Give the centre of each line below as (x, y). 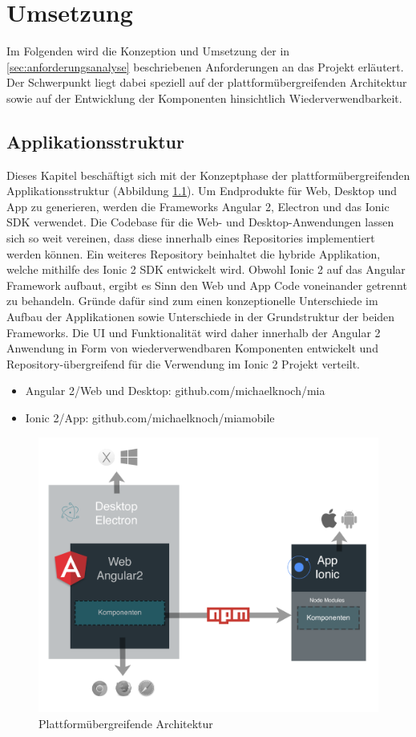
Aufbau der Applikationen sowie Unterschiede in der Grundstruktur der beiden (201, 317)
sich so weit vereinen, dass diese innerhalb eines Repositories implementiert (191, 238)
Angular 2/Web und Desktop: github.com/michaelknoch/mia (175, 391)
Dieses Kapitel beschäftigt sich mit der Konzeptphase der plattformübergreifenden (208, 175)
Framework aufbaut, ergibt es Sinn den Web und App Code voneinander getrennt (207, 285)
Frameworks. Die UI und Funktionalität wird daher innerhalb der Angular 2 (194, 332)
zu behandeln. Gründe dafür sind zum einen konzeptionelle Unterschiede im (192, 301)
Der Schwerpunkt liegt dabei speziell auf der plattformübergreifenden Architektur (207, 82)
